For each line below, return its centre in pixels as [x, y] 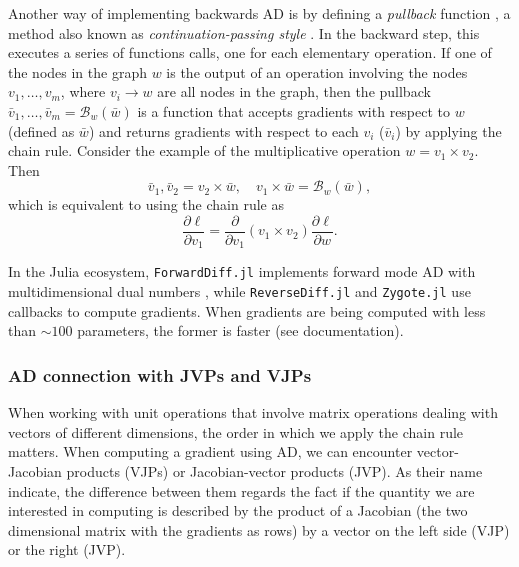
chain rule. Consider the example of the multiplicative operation [204, 150]
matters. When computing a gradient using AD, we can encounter [210, 451]
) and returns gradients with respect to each [223, 130]
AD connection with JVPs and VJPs [160, 374]
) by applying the [448, 130]
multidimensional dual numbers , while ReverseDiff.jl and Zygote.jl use [239, 291]
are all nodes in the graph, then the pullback [294, 91]
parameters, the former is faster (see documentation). [240, 330]
